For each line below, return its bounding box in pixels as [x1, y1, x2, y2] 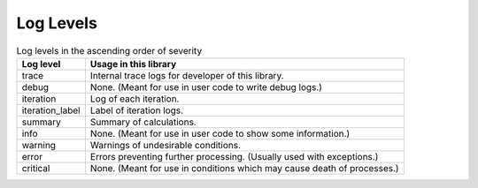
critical [21, 162, 50, 174]
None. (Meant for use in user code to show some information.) [89, 127, 351, 139]
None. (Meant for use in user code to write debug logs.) [89, 80, 323, 93]
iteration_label [21, 104, 81, 117]
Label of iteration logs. [89, 104, 184, 117]
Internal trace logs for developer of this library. [89, 69, 284, 81]
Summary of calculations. [89, 116, 197, 128]
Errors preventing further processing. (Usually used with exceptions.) [89, 150, 379, 162]
